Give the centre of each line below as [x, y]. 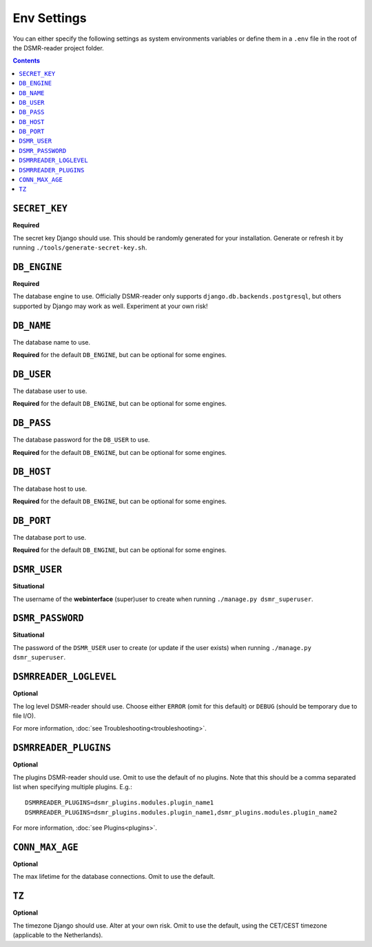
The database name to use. [52, 342]
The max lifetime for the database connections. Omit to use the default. [114, 877]
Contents [27, 61]
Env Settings [50, 18]
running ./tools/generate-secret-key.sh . [80, 247]
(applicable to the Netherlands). [58, 935]
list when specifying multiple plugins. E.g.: [72, 787]
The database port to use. [50, 537]
